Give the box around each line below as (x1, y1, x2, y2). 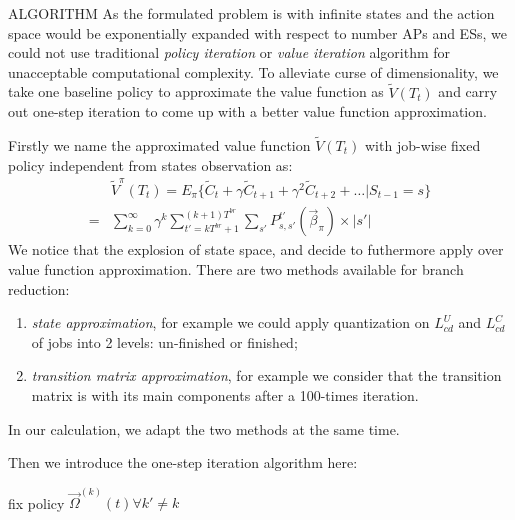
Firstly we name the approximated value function (8, 135, 311, 155)
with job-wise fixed (365, 135, 481, 155)
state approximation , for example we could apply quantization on (31, 312, 430, 333)
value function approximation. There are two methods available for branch (8, 259, 464, 280)
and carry (438, 81, 498, 102)
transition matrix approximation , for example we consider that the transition (31, 365, 502, 386)
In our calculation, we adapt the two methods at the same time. (8, 418, 400, 439)
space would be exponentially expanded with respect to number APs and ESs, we (8, 22, 507, 43)
